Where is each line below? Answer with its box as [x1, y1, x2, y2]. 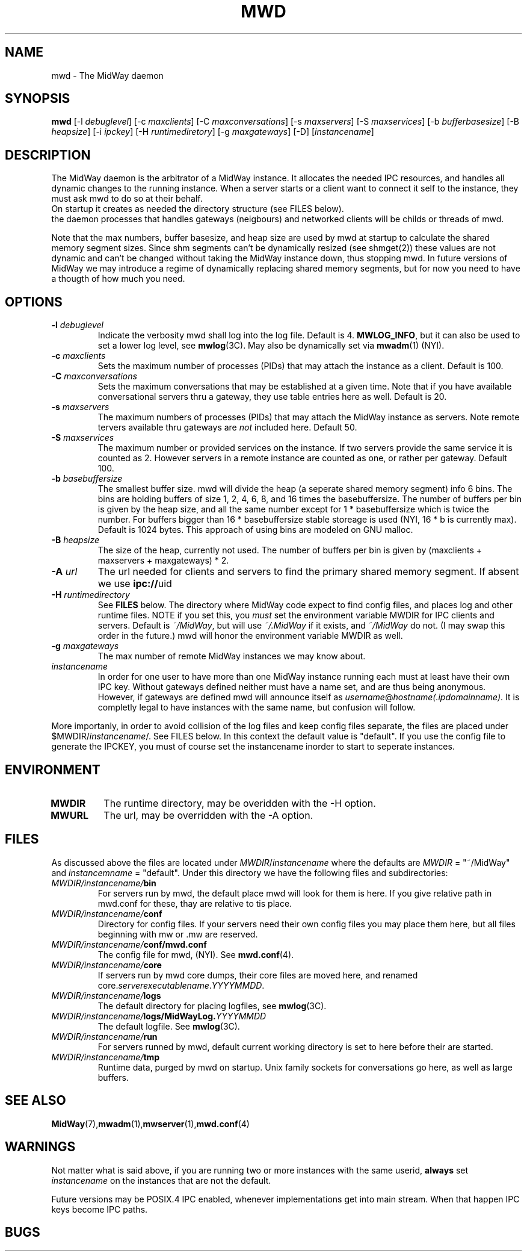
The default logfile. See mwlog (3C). [97, 1021, 240, 1031]
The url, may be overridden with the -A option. [103, 809, 313, 821]
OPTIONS [5, 294, 63, 309]
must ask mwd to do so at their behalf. [51, 193, 203, 204]
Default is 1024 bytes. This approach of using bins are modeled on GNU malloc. [97, 524, 413, 535]
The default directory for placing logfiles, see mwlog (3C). [97, 1000, 327, 1011]
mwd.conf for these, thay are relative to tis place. [97, 898, 292, 909]
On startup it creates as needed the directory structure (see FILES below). [51, 204, 344, 214]
